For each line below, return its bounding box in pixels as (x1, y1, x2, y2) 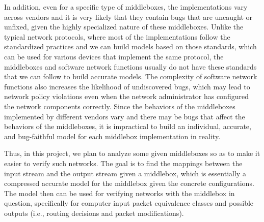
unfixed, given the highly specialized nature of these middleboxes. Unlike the (4, 21, 244, 32)
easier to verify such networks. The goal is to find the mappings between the (4, 157, 243, 168)
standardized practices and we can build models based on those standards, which (4, 41, 257, 52)
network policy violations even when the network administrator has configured (4, 91, 249, 102)
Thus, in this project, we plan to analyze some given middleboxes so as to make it (4, 148, 260, 158)
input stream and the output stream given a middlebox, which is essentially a (4, 168, 246, 178)
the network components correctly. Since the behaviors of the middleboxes (4, 101, 235, 111)
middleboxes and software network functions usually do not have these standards (4, 61, 257, 72)
